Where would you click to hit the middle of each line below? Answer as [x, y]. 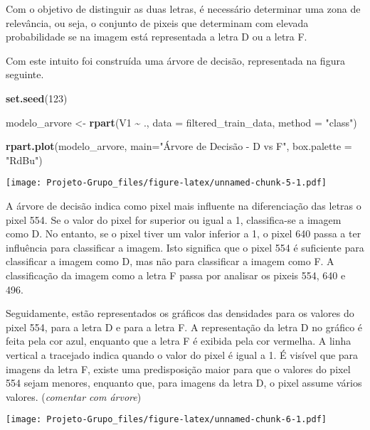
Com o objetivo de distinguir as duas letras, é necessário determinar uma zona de [183, 9]
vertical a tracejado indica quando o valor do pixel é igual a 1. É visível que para [182, 354]
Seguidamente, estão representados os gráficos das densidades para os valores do [180, 313]
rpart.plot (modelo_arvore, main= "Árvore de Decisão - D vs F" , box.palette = [179, 146]
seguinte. [25, 74]
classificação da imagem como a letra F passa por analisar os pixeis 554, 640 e [176, 275]
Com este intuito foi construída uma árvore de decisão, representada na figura [175, 60]
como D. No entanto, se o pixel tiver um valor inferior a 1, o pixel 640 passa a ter [184, 233]
